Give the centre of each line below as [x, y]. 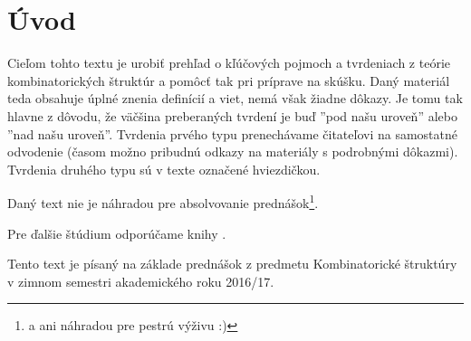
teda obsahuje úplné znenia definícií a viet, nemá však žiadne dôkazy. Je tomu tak [235, 98]
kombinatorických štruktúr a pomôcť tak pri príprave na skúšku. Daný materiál [229, 80]
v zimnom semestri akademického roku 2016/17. [141, 281]
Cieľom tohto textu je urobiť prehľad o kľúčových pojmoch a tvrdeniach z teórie [229, 63]
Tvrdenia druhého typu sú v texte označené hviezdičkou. [164, 169]
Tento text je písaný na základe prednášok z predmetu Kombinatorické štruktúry [232, 264]
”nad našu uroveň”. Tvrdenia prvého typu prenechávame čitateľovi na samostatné [232, 133]
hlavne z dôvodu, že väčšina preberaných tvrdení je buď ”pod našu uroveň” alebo [232, 115]
